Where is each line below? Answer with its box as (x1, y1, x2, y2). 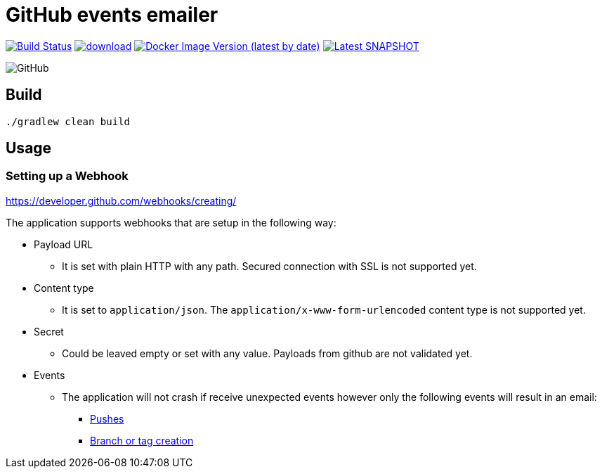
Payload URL (34, 238, 93, 250)
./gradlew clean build (6, 115, 131, 127)
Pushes (90, 412, 124, 425)
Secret (34, 325, 64, 338)
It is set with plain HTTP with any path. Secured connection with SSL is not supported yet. (62, 260, 477, 272)
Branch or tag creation (90, 434, 194, 447)
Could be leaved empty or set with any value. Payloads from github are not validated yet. (62, 347, 473, 359)
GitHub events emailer (6, 3, 218, 27)
